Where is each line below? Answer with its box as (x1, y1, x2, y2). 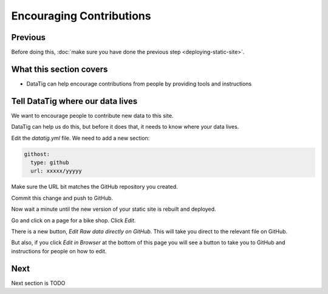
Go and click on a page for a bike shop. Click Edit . (11, 216, 136, 224)
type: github (30, 159, 69, 166)
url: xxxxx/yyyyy (30, 168, 82, 174)
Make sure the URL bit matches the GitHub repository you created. (11, 183, 179, 191)
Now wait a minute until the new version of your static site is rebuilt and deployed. (11, 205, 216, 213)
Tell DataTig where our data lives (11, 96, 138, 106)
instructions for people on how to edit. (11, 247, 107, 255)
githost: (24, 151, 50, 157)
